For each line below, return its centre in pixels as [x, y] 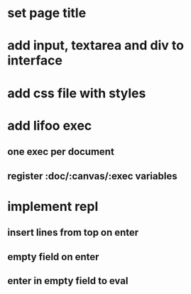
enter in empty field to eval [68, 281]
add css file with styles [77, 93]
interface [35, 61]
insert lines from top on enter [73, 233]
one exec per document [61, 152]
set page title [47, 13]
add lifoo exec [50, 125]
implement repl [53, 206]
